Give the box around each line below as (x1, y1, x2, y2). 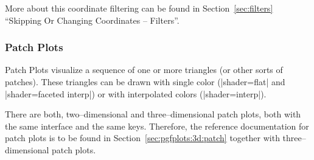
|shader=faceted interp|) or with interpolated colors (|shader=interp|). (5, 87, 267, 100)
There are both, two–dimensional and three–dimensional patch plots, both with (5, 108, 301, 120)
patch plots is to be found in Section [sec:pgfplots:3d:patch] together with (5, 131, 280, 144)
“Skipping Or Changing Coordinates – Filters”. (5, 13, 180, 26)
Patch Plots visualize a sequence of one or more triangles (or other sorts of (5, 63, 283, 76)
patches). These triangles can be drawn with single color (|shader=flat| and (5, 75, 285, 88)
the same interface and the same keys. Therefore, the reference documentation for (5, 119, 309, 132)
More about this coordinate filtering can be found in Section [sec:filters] (5, 2, 273, 14)
